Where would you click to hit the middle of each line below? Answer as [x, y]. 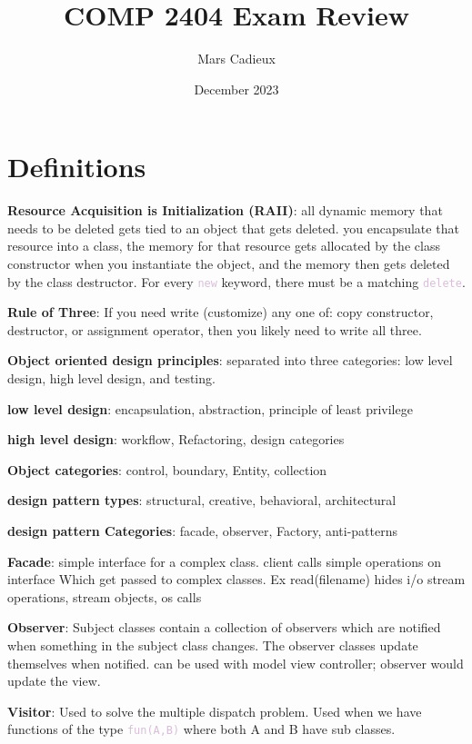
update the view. [54, 681]
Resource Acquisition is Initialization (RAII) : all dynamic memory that [225, 210]
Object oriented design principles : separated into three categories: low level [230, 360]
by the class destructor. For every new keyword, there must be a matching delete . [236, 281]
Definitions [77, 167]
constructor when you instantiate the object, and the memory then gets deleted [229, 264]
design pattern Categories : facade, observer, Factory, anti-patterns [203, 531]
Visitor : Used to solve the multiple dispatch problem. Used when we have [215, 711]
